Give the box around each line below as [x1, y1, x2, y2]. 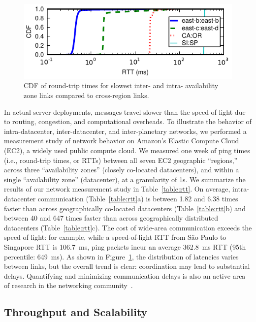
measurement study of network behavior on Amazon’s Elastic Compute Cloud [4, 135, 239, 146]
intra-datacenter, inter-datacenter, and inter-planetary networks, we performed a [4, 126, 247, 136]
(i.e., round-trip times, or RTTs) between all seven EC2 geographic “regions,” [4, 155, 238, 165]
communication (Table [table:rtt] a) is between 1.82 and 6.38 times [37, 193, 238, 203]
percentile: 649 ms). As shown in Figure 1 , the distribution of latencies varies [4, 251, 239, 261]
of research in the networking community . [4, 280, 133, 290]
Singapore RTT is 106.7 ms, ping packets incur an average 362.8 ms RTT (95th [4, 241, 246, 252]
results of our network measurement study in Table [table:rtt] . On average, [4, 184, 230, 194]
